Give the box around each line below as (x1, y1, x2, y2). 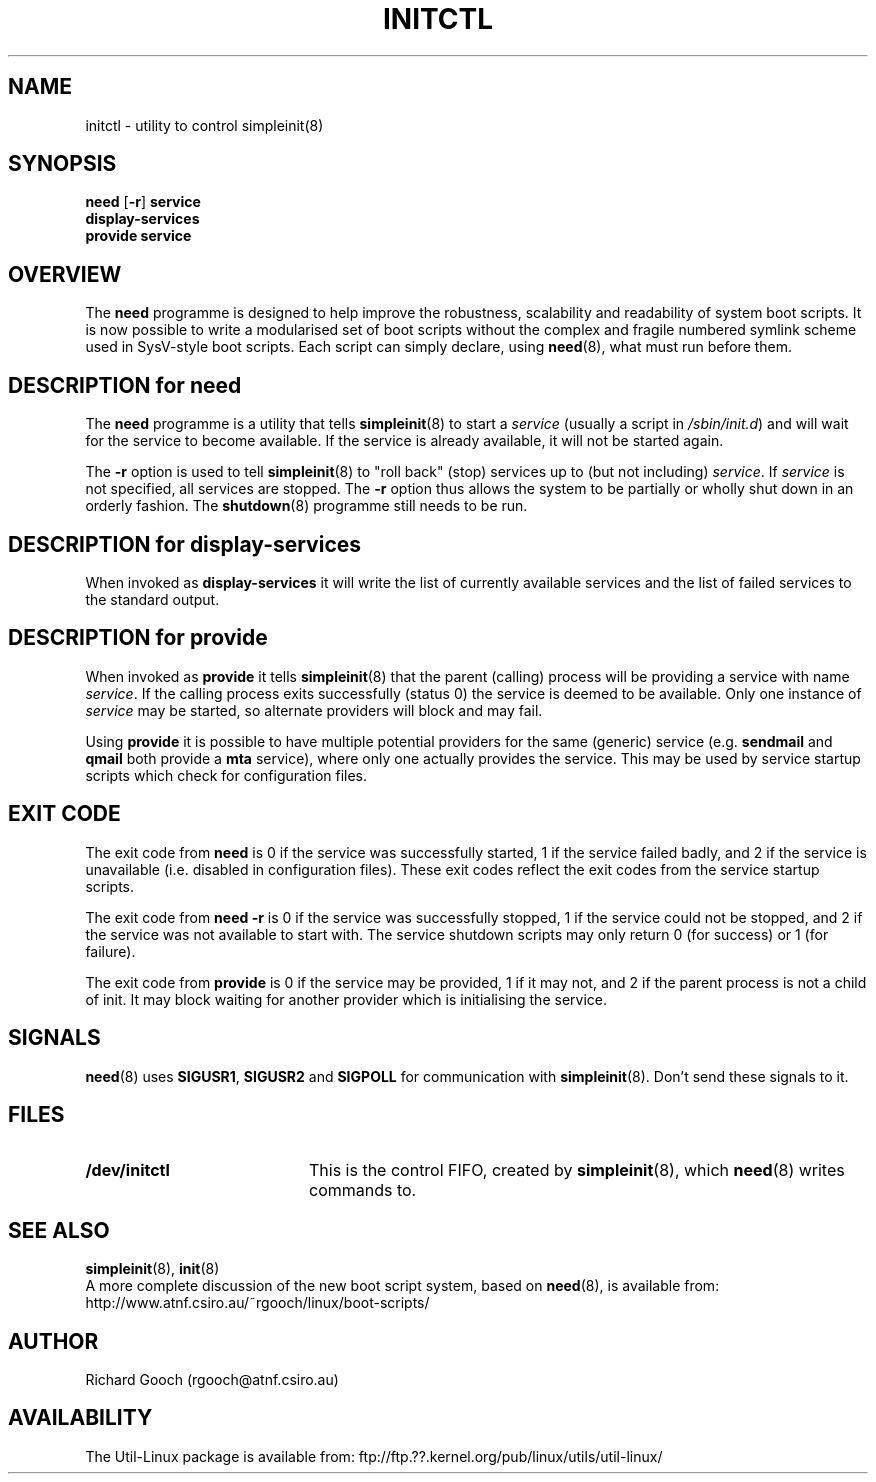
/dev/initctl (85, 1160, 170, 1181)
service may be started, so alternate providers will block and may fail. (85, 701, 543, 719)
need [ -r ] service (85, 193, 201, 211)
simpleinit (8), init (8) (85, 1260, 220, 1278)
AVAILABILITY (8, 1405, 153, 1431)
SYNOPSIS (8, 151, 117, 177)
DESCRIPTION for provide (8, 625, 268, 651)
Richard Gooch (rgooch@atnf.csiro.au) (85, 1371, 339, 1389)
